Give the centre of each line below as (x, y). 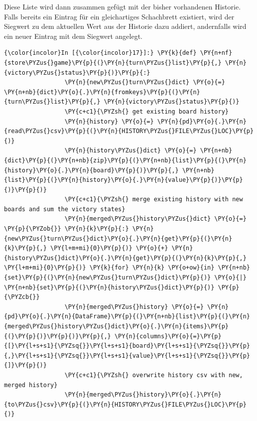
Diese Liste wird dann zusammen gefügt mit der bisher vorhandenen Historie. (123, 6)
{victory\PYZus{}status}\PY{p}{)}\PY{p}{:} (77, 72)
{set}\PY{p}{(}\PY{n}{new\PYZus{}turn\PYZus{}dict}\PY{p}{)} (108, 278)
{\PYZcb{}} (22, 297)
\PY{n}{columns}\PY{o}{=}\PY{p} (168, 336)
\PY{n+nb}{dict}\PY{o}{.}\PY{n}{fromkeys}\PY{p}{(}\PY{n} (102, 92)
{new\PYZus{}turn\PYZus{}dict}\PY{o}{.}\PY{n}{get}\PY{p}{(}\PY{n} (118, 238)
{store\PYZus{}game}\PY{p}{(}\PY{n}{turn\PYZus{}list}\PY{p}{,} (113, 63)
